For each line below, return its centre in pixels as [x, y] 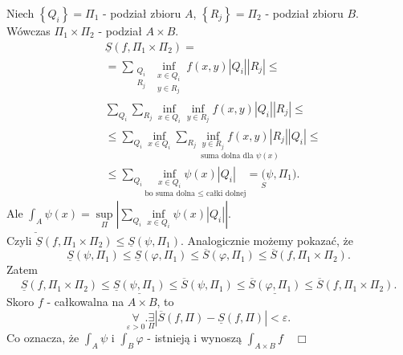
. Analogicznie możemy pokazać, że [267, 240]
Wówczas [28, 31]
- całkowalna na [85, 302]
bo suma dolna [170, 193]
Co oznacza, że [43, 338]
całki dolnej [226, 193]
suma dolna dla [227, 156]
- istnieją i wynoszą [194, 338]
